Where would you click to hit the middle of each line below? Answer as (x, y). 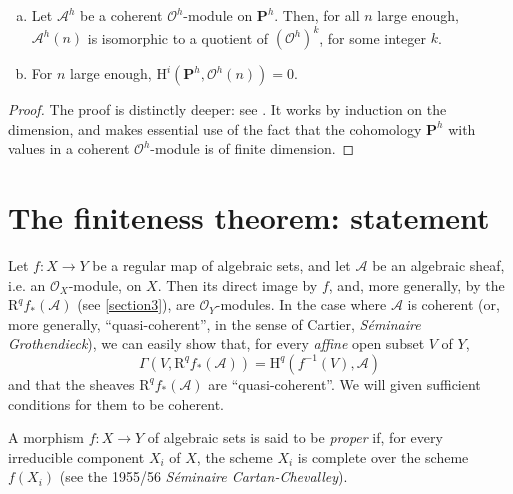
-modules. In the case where (301, 304)
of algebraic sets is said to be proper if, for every (295, 437)
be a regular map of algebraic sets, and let (221, 265)
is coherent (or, (453, 304)
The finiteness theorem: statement (249, 217)
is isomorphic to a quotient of (178, 37)
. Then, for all (317, 15)
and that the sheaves (71, 383)
